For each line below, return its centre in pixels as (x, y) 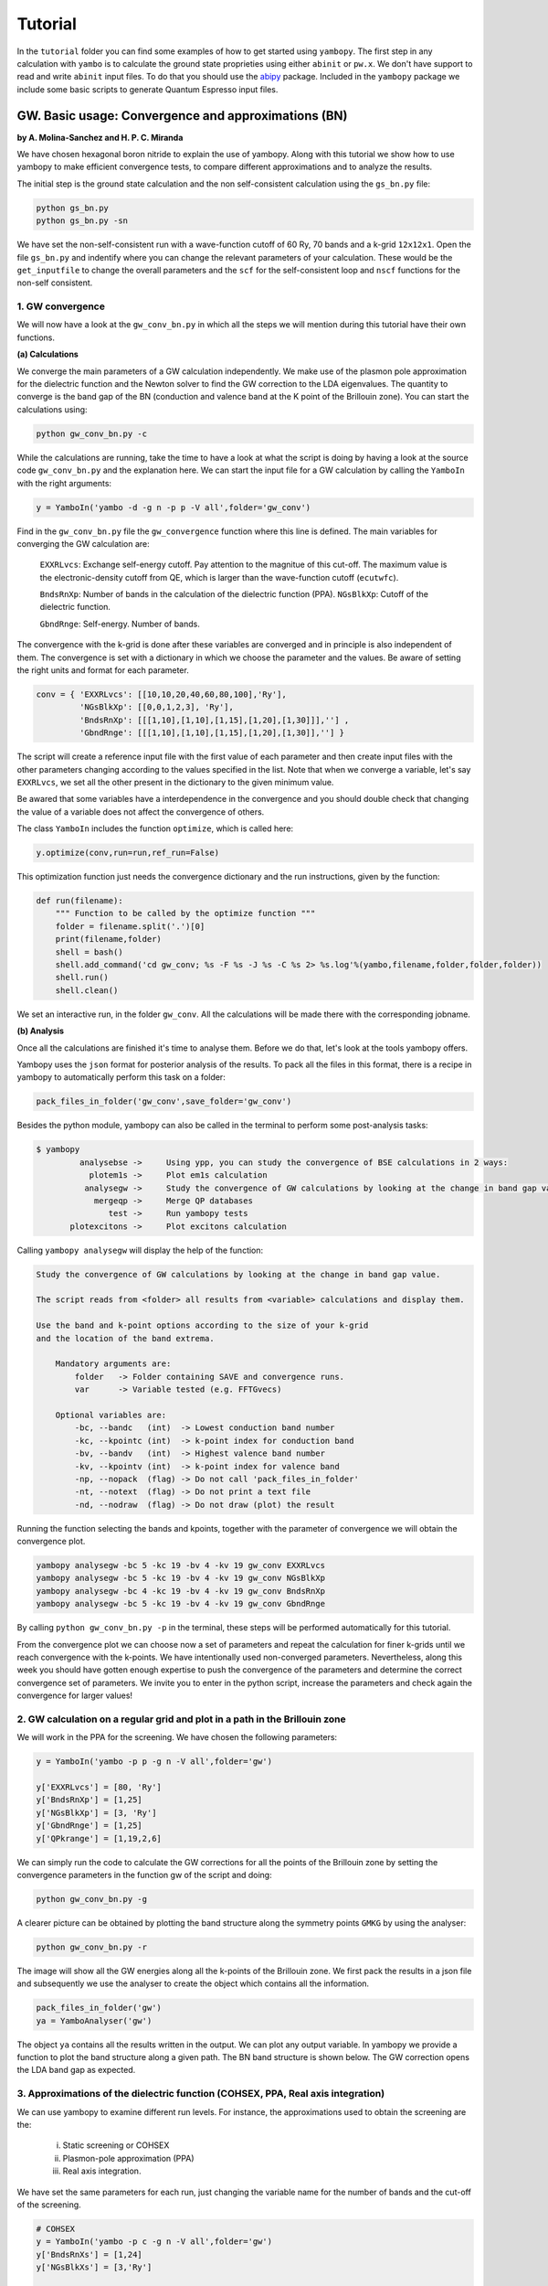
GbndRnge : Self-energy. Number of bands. (120, 624)
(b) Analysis (40, 1031)
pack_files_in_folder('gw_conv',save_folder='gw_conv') (164, 1101)
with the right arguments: (64, 483)
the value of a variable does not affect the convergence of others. (141, 812)
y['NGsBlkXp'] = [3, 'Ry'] (96, 1812)
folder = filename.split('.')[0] (130, 926)
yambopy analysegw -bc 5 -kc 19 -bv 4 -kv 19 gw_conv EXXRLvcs (181, 1565)
